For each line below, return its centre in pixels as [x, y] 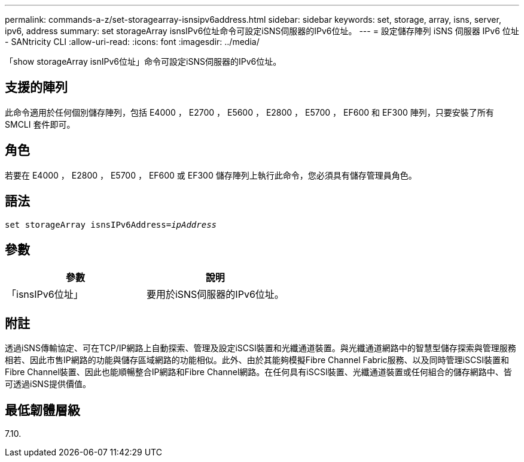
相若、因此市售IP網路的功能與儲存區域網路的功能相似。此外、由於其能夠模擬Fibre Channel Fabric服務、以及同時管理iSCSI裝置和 [257, 360]
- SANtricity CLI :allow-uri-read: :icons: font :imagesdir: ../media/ [132, 42]
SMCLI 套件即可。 [40, 124]
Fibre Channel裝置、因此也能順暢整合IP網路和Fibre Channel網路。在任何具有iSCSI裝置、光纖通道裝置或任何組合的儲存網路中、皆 [258, 372]
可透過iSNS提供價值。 [48, 384]
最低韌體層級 [42, 410]
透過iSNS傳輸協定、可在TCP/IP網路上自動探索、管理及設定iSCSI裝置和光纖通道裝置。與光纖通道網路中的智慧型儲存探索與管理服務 [261, 348]
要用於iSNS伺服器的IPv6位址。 [215, 295]
